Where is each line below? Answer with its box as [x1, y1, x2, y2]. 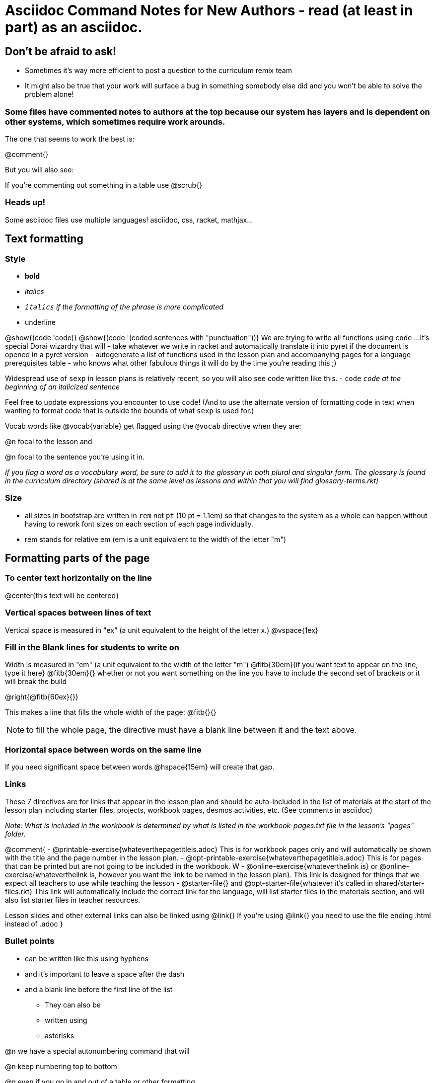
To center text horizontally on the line [5, 573, 152, 583]
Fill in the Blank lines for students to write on [5, 642, 179, 652]
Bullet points [5, 936, 55, 946]
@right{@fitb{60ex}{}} [5, 693, 78, 701]
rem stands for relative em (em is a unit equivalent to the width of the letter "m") [25, 535, 287, 543]
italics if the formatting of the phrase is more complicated [25, 302, 223, 311]
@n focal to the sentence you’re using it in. [5, 452, 145, 461]
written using [45, 1015, 87, 1024]
